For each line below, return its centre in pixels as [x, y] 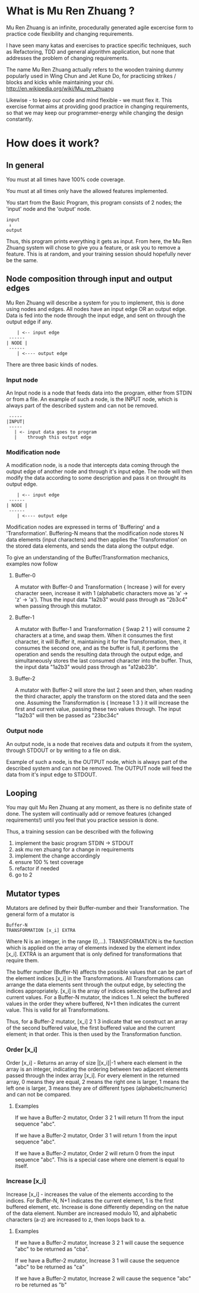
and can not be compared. [39, 1094]
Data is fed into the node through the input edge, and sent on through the [96, 315]
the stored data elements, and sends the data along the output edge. [90, 546]
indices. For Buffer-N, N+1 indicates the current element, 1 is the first [90, 1200]
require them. [23, 961]
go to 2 [23, 875]
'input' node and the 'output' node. [49, 209]
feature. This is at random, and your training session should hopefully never [99, 254]
